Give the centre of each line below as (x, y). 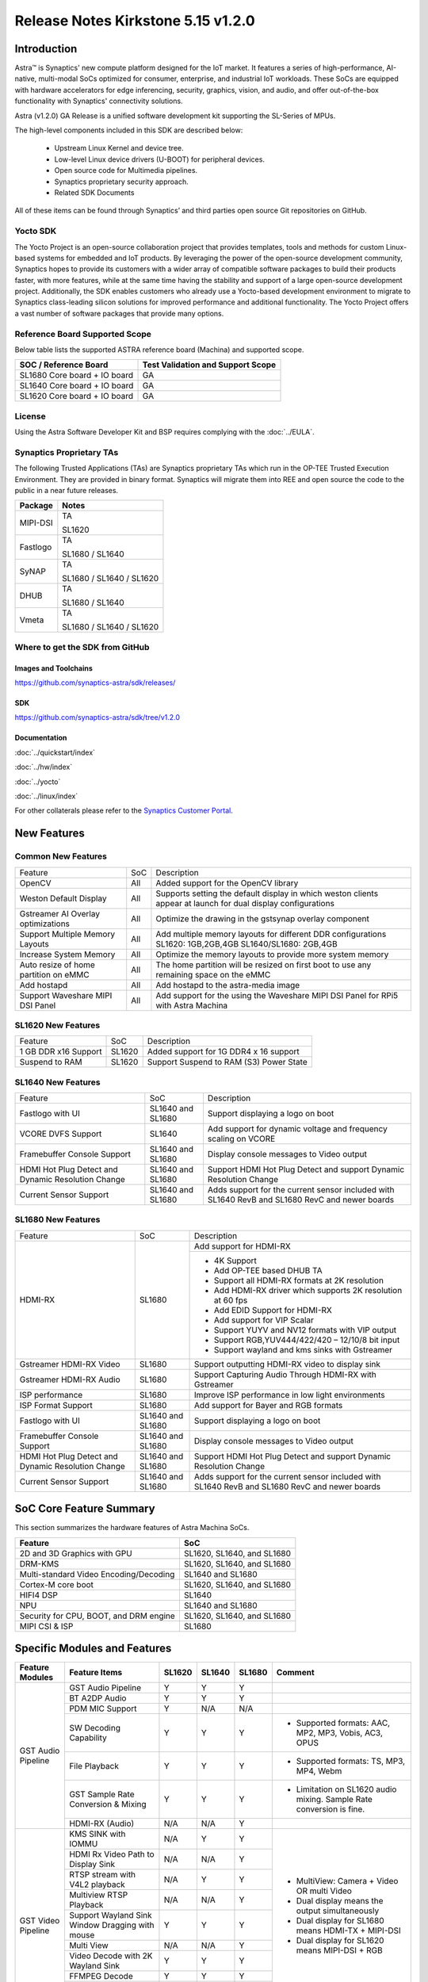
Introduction (46, 49)
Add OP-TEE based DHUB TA (268, 1270)
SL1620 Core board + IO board (76, 396)
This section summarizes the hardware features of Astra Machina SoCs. (132, 1528)
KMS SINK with (97, 1834)
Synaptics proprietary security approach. (122, 182)
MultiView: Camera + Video (347, 1881)
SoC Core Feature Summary (85, 1509)
